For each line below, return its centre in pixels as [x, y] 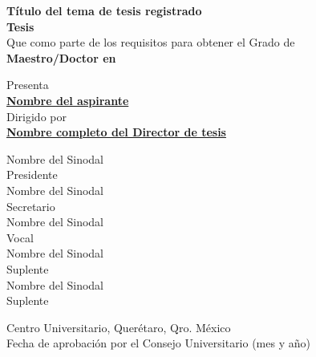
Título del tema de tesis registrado [104, 10]
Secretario [31, 206]
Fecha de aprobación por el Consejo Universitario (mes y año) [158, 343]
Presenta [28, 85]
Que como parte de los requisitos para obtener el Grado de [151, 42]
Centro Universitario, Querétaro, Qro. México [119, 327]
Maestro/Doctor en [61, 57]
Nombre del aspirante [68, 100]
